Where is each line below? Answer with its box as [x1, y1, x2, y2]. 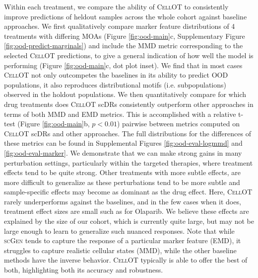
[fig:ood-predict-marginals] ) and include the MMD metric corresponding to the [4, 40, 243, 51]
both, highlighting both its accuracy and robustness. [4, 265, 163, 275]
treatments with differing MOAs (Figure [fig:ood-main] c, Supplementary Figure [4, 30, 245, 41]
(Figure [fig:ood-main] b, [17, 118, 90, 129]
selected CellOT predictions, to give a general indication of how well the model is [4, 50, 254, 60]
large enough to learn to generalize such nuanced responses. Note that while [4, 225, 235, 236]
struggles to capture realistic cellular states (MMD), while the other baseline [4, 245, 237, 255]
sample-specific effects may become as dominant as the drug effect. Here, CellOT [4, 186, 253, 197]
